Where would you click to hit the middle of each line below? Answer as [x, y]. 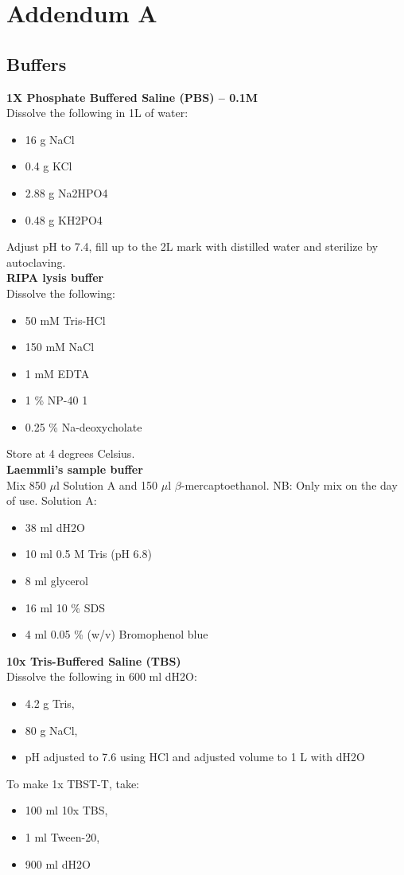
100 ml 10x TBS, [66, 810]
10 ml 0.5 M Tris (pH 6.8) [88, 554]
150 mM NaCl [60, 347]
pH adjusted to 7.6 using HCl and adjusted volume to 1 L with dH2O [195, 757]
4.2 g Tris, [50, 703]
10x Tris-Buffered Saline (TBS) [94, 660]
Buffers [37, 63]
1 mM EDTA [57, 373]
